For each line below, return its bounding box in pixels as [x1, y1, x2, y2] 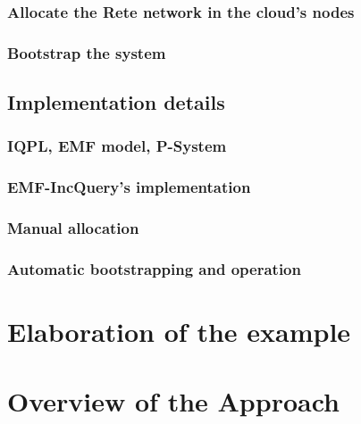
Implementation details [7, 88, 225, 116]
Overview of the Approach [7, 383, 340, 420]
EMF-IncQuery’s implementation [7, 176, 251, 198]
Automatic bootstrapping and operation [7, 257, 301, 279]
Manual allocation [7, 217, 139, 239]
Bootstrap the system [7, 41, 166, 63]
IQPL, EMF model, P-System [7, 135, 227, 157]
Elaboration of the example [7, 313, 351, 350]
